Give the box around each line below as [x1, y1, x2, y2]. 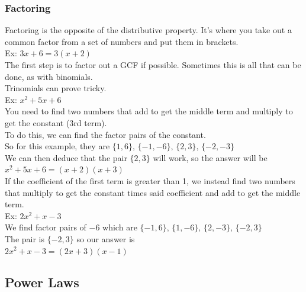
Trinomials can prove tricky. [5, 82, 107, 94]
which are [102, 221, 137, 233]
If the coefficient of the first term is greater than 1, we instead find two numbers [5, 174, 295, 187]
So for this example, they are [5, 140, 110, 152]
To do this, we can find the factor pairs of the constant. [5, 128, 206, 140]
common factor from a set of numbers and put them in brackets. [5, 35, 239, 47]
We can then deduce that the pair [5, 151, 127, 163]
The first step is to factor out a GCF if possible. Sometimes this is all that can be [5, 59, 301, 70]
